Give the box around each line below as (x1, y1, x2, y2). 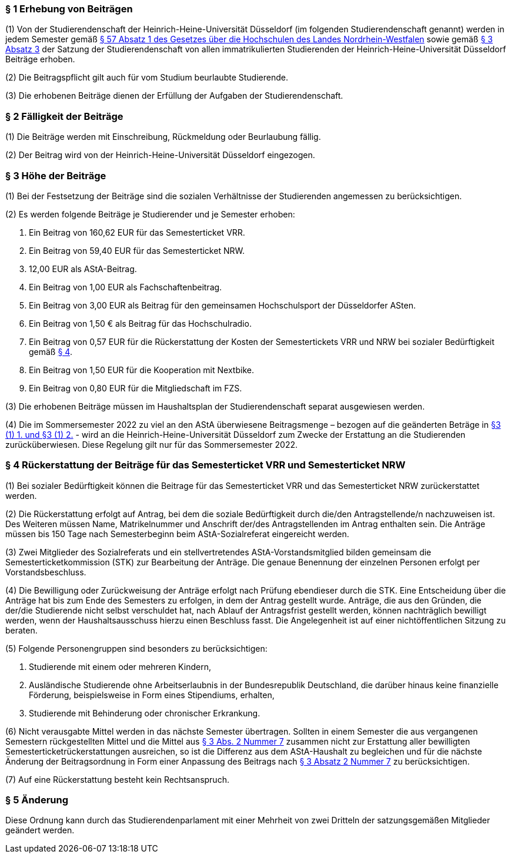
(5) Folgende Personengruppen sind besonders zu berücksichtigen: (5, 643, 268, 653)
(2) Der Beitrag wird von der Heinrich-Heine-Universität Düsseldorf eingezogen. (5, 150, 315, 160)
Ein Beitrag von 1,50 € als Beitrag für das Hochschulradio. (29, 318, 252, 329)
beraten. (5, 625, 38, 635)
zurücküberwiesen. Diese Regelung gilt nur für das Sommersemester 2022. (5, 439, 298, 450)
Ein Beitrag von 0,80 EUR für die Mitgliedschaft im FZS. (29, 383, 242, 393)
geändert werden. (5, 825, 75, 836)
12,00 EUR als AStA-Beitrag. (29, 263, 137, 274)
